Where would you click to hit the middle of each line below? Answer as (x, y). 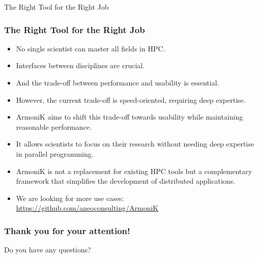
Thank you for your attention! (67, 230)
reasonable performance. (54, 126)
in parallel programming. (55, 153)
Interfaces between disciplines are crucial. (80, 65)
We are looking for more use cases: (70, 198)
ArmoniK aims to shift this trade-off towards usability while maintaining (130, 117)
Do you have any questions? (48, 250)
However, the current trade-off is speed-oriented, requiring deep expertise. (131, 99)
